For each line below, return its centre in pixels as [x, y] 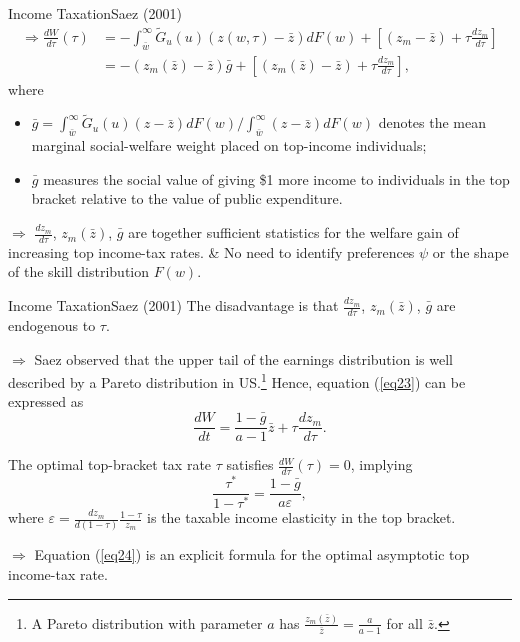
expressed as [46, 401]
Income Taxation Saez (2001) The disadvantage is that [173, 305]
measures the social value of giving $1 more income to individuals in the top [276, 178]
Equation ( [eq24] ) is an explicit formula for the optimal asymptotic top [252, 554]
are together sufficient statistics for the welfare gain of [293, 232]
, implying [381, 464]
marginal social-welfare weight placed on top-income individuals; [229, 145]
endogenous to [52, 324]
